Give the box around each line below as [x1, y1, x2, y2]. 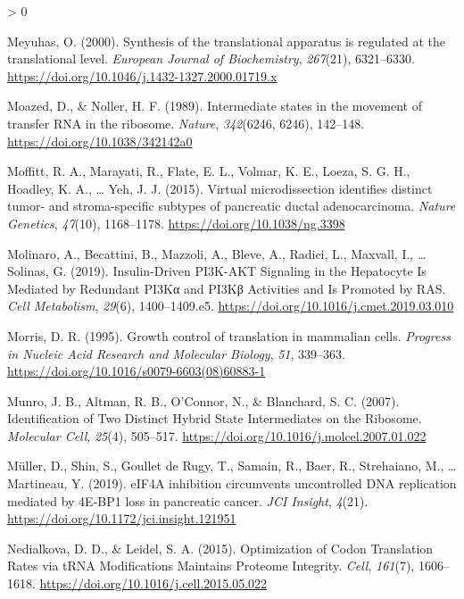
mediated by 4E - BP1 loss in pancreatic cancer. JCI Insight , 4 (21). [7, 491, 369, 510]
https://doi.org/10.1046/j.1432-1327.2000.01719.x [7, 66, 278, 85]
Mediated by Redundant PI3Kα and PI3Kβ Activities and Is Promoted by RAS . [7, 279, 446, 297]
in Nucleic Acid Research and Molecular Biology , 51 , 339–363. [7, 344, 345, 362]
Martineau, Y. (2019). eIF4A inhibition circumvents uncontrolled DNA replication [7, 474, 457, 493]
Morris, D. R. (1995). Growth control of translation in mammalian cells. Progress [7, 326, 451, 345]
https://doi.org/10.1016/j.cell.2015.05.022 [39, 574, 268, 593]
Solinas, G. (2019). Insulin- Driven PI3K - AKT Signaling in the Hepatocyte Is [7, 262, 427, 280]
